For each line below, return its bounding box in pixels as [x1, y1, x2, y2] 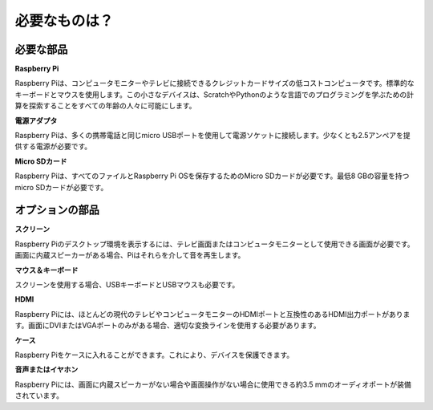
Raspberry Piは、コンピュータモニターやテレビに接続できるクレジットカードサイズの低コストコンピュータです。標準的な [14, 79, 415, 88]
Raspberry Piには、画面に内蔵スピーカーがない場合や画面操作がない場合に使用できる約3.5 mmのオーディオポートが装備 [14, 380, 412, 389]
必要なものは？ [14, 12, 114, 30]
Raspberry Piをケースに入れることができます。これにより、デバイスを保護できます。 [14, 350, 294, 359]
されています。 [14, 391, 64, 400]
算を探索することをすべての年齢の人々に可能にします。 [14, 101, 196, 111]
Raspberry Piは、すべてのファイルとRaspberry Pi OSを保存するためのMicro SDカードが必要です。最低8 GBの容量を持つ [14, 171, 410, 181]
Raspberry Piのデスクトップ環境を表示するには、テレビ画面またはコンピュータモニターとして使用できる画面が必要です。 [14, 239, 415, 249]
